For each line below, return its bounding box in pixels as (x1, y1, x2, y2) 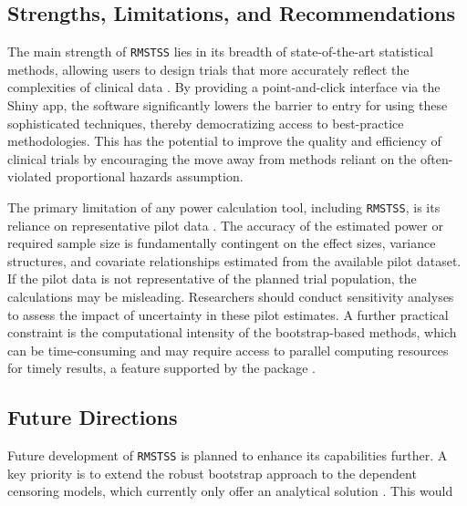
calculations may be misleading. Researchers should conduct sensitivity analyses (7, 287, 454, 306)
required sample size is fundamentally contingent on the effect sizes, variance (7, 233, 436, 253)
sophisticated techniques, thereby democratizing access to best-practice (7, 113, 404, 132)
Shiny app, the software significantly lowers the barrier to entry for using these (7, 96, 448, 115)
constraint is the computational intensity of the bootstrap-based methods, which (7, 323, 457, 342)
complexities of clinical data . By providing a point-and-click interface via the (7, 77, 441, 97)
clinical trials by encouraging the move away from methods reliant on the (7, 149, 417, 168)
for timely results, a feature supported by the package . (7, 358, 316, 377)
